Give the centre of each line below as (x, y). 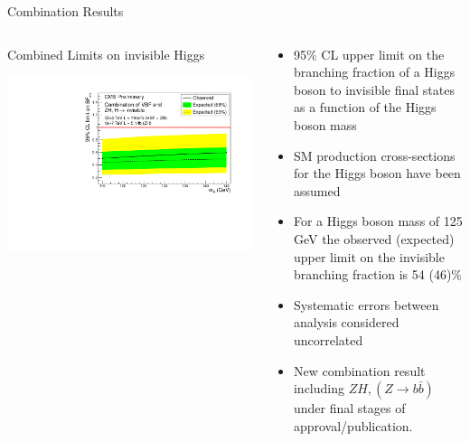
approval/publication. (353, 425)
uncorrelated (328, 339)
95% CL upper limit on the (369, 54)
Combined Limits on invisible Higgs (106, 54)
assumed (317, 190)
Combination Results (66, 11)
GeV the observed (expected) (374, 238)
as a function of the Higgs (365, 107)
